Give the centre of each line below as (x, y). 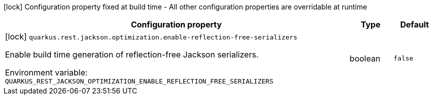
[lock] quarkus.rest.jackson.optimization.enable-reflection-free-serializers (151, 36)
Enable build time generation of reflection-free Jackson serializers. (132, 54)
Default (414, 24)
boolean (365, 58)
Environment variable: (46, 72)
